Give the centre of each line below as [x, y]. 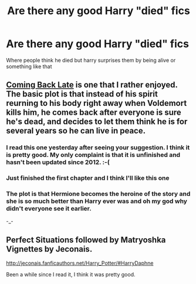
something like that [29, 66]
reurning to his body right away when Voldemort [97, 103]
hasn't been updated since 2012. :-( [58, 162]
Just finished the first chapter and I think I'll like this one [88, 178]
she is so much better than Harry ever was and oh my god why [97, 201]
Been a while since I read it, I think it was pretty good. [71, 275]
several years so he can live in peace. [76, 131]
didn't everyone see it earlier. [49, 209]
